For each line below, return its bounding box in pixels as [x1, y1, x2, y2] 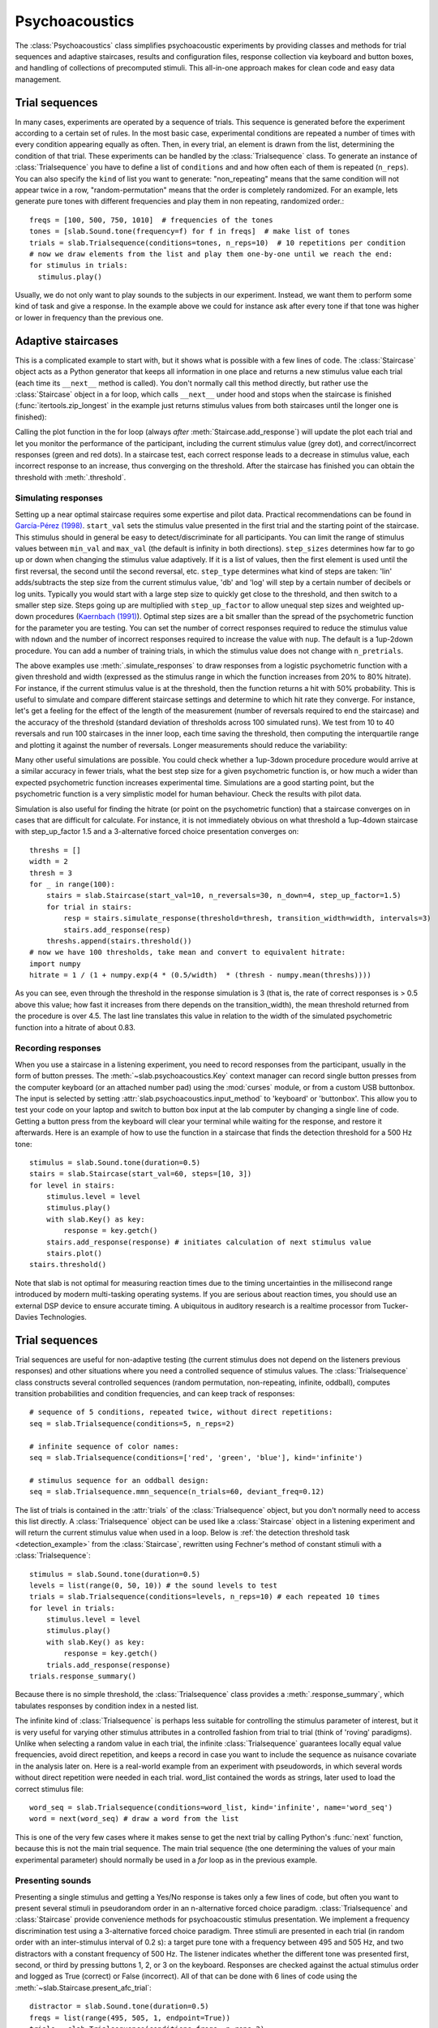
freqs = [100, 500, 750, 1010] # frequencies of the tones [29, 215, 273, 225]
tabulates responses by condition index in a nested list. [15, 1700, 199, 1711]
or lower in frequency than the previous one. [15, 312, 164, 322]
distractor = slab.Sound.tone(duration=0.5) [29, 2002, 210, 2011]
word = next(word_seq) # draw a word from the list [29, 1814, 239, 1824]
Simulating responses [15, 492, 103, 504]
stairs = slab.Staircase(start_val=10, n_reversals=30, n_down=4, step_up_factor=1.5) [45, 891, 401, 900]
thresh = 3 [29, 868, 73, 878]
